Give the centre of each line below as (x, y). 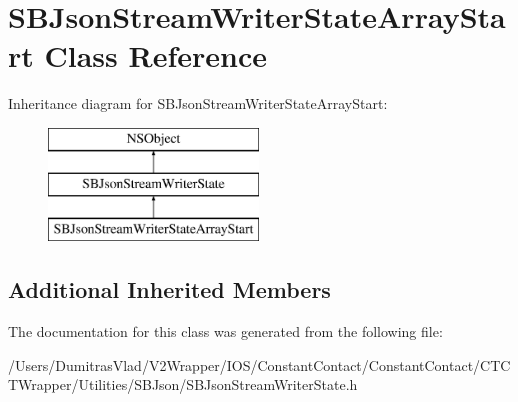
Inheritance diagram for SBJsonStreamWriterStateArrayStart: (198, 103)
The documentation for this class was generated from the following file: (225, 331)
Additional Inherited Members (169, 289)
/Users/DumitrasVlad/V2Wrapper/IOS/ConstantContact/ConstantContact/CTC (259, 364)
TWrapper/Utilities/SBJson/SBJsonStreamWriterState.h (183, 384)
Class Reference (156, 55)
